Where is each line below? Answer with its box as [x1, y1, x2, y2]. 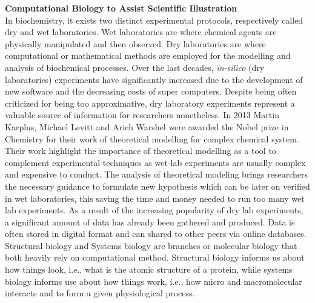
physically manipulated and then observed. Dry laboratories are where [5, 37, 266, 50]
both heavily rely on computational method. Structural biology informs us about [5, 251, 305, 264]
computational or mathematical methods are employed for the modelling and [5, 49, 291, 62]
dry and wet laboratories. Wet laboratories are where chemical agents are [5, 25, 277, 38]
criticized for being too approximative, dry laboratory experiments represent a [5, 96, 295, 109]
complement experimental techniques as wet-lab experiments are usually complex [5, 156, 306, 168]
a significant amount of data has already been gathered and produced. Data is [5, 215, 295, 228]
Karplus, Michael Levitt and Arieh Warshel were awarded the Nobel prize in [5, 120, 289, 133]
